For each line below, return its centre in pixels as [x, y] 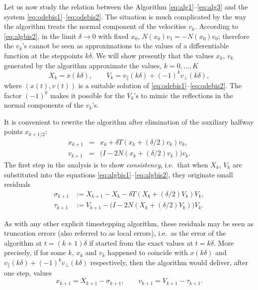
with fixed [113, 36]
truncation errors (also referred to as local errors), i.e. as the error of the [115, 233]
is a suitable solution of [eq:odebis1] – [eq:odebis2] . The [160, 85]
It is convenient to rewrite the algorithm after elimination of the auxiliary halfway [129, 121]
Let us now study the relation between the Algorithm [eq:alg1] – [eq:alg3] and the [126, 6]
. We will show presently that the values [153, 55]
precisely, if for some [35, 252]
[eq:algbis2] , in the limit [40, 36]
